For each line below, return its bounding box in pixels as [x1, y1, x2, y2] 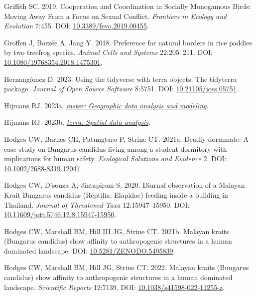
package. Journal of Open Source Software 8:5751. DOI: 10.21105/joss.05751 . [4, 83, 239, 94]
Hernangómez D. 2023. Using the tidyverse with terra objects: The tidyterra [4, 73, 237, 84]
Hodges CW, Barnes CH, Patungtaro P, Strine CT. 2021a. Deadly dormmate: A [4, 133, 249, 144]
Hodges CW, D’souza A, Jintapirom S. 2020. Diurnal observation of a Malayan [4, 180, 245, 190]
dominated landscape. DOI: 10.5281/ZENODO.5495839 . [4, 245, 175, 256]
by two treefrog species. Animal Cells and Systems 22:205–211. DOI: [4, 47, 213, 57]
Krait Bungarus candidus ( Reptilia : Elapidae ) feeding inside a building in [4, 189, 228, 200]
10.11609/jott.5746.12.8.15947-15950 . [4, 209, 117, 220]
